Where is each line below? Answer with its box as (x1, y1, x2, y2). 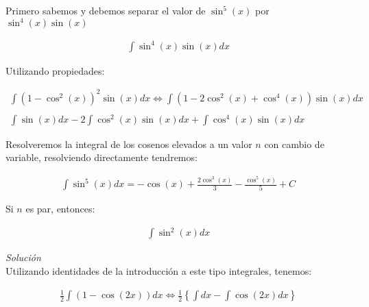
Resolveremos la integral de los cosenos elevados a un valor (5, 136, 252, 151)
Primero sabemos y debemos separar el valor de (5, 3, 206, 17)
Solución (5, 250, 41, 265)
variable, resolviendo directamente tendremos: (5, 150, 198, 164)
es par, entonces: (25, 201, 95, 216)
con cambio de (264, 136, 324, 151)
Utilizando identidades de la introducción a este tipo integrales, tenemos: (5, 264, 312, 278)
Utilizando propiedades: (5, 63, 105, 77)
